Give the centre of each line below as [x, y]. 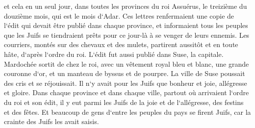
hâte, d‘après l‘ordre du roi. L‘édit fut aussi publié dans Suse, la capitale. [114, 54]
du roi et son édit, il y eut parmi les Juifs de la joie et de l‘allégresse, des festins [124, 102]
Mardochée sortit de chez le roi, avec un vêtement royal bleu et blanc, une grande [127, 64]
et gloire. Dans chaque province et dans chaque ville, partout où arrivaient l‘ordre [127, 92]
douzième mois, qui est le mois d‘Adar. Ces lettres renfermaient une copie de [119, 15]
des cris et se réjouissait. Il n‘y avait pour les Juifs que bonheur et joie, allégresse [126, 83]
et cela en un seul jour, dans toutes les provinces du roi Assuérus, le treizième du [126, 6]
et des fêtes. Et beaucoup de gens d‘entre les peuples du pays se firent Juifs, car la [127, 112]
